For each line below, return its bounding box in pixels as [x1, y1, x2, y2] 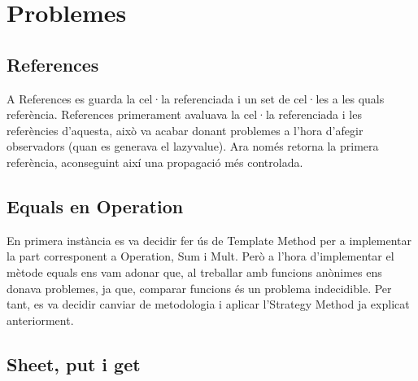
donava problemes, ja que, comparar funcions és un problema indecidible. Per [7, 279, 392, 296]
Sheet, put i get [7, 351, 141, 376]
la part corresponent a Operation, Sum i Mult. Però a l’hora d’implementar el [7, 247, 394, 265]
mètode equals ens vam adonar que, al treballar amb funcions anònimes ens [7, 263, 382, 280]
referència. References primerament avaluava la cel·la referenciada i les [7, 106, 362, 123]
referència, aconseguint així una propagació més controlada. [7, 153, 303, 170]
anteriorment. [7, 311, 74, 328]
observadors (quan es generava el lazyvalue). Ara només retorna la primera [7, 138, 379, 155]
